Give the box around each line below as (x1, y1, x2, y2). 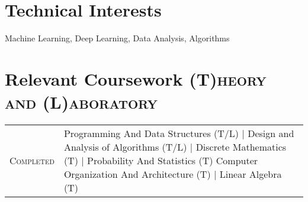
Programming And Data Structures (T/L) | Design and (63, 126, 294, 141)
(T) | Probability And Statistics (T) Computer (63, 154, 258, 168)
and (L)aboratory (5, 90, 158, 114)
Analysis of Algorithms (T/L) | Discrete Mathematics (63, 140, 287, 154)
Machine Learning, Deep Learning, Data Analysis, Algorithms (5, 32, 230, 44)
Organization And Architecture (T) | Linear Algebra (63, 167, 282, 181)
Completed (9, 154, 54, 168)
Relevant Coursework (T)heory (5, 66, 267, 90)
